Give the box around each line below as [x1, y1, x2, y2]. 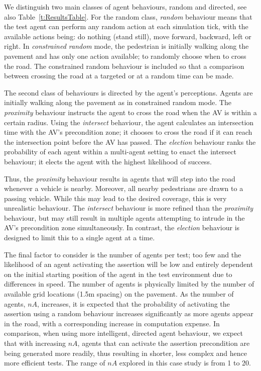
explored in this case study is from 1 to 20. [119, 357, 251, 368]
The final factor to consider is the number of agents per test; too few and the [4, 249, 241, 259]
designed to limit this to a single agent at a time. [4, 232, 155, 243]
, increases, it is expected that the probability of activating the [37, 298, 230, 309]
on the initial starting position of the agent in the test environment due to [4, 268, 232, 279]
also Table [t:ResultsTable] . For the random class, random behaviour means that [4, 11, 252, 22]
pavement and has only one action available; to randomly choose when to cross [4, 50, 246, 61]
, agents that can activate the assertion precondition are [77, 338, 250, 348]
